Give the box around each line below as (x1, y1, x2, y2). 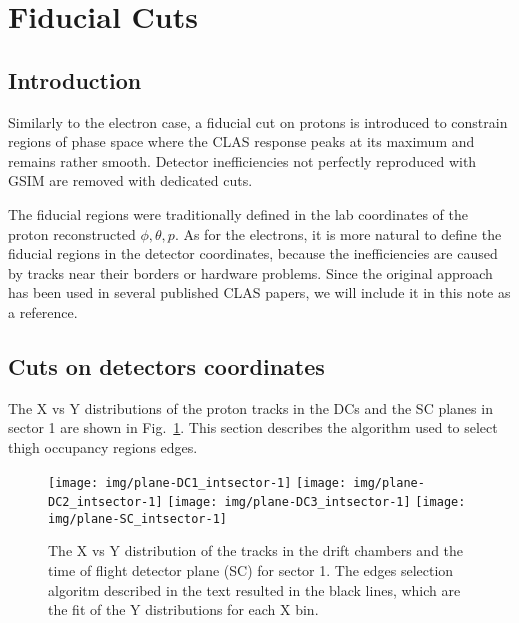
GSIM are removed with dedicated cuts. (8, 170, 253, 191)
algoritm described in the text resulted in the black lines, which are (48, 579, 461, 600)
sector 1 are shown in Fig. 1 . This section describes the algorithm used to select (8, 417, 498, 438)
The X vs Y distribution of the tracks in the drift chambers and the (48, 540, 464, 561)
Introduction (8, 64, 142, 95)
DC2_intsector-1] (48, 495, 163, 510)
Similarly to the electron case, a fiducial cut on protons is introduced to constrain (8, 111, 508, 132)
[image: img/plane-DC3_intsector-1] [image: (167, 495, 466, 510)
